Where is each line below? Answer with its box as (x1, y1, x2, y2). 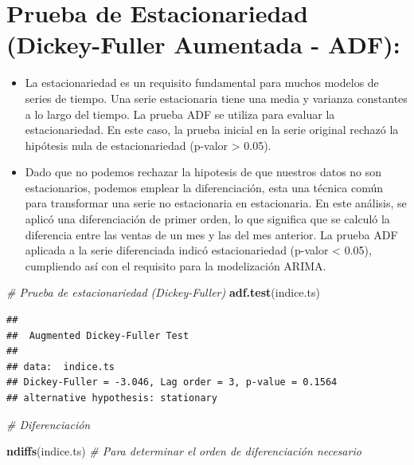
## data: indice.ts (6, 361, 115, 372)
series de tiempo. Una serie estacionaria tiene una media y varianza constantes (25, 89, 408, 106)
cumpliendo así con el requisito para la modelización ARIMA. (25, 257, 326, 274)
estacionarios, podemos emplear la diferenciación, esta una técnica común (25, 179, 383, 195)
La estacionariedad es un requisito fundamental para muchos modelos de (25, 74, 379, 91)
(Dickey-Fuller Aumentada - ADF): (6, 28, 400, 61)
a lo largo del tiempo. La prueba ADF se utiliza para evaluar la (25, 105, 335, 122)
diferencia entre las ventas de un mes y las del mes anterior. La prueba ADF (25, 226, 398, 242)
